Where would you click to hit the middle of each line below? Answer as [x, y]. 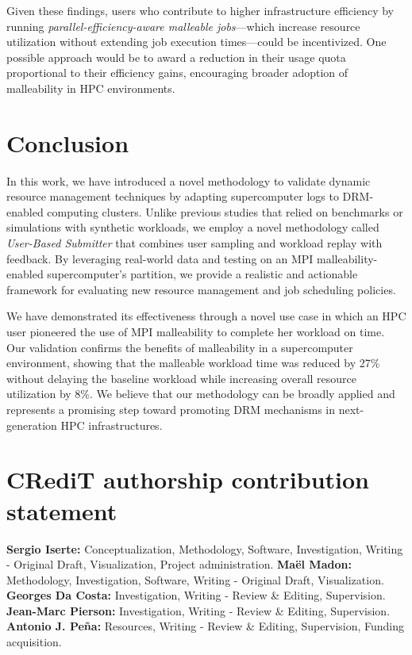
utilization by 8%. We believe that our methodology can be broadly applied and [201, 394]
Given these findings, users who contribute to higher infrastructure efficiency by [200, 10]
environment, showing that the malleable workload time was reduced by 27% [193, 363]
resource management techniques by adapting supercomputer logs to [173, 196]
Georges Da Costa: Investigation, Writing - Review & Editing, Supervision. [196, 595]
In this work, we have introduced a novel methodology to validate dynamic [189, 180]
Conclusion [68, 142]
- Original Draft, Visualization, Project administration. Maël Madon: [179, 564]
